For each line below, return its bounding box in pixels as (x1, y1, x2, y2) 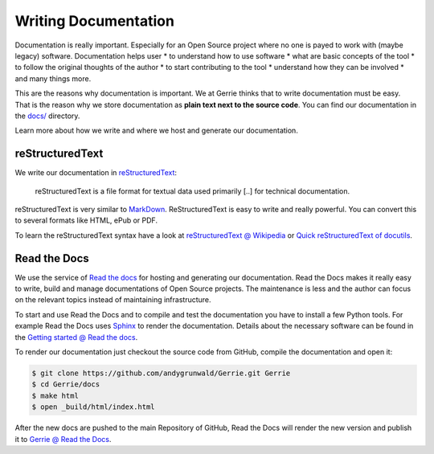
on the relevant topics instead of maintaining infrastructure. (14, 295, 212, 305)
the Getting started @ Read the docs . (14, 332, 138, 342)
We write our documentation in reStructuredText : (14, 168, 177, 178)
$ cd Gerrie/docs (31, 380, 100, 389)
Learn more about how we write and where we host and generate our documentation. (14, 125, 299, 136)
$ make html (31, 391, 80, 400)
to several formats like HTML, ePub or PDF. (14, 215, 158, 225)
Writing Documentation (14, 12, 174, 30)
